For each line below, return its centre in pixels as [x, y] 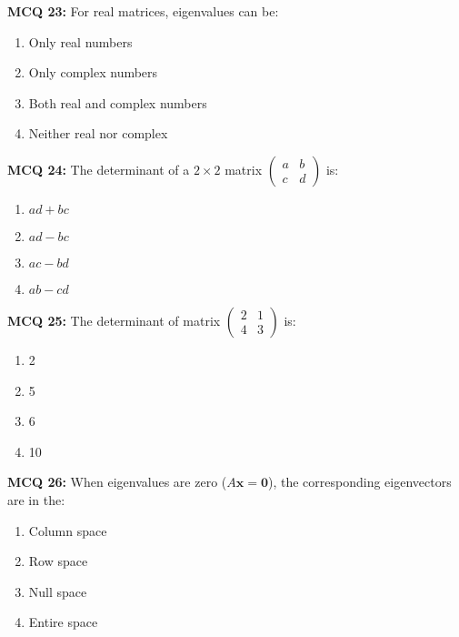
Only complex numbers [93, 72]
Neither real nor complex [98, 133]
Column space [68, 530]
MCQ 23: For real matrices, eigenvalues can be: [143, 11]
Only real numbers [80, 41]
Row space [58, 561]
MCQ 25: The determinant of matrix [114, 320]
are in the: [36, 499]
